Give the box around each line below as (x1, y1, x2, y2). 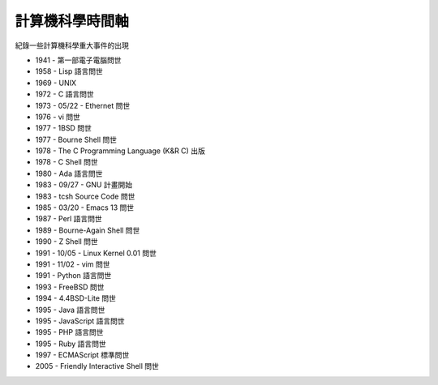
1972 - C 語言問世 (35, 89, 95, 99)
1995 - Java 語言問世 (35, 305, 105, 314)
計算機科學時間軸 (15, 12, 130, 30)
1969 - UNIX (35, 78, 77, 88)
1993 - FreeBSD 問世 (35, 282, 105, 292)
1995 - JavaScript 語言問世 (35, 316, 125, 326)
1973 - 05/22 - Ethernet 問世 (35, 101, 131, 110)
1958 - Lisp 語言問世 (35, 66, 103, 76)
